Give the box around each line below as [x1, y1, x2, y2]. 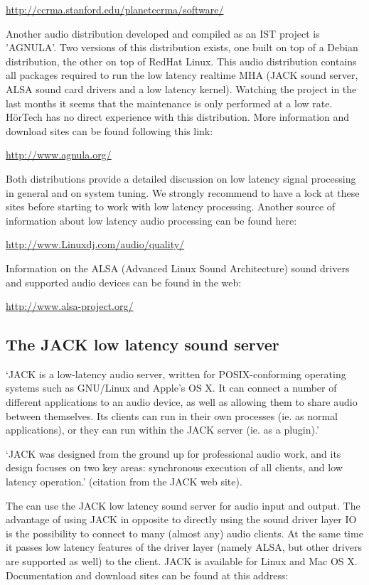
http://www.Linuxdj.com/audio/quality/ [6, 237, 185, 252]
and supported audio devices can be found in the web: [6, 274, 242, 289]
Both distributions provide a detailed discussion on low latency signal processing [6, 171, 356, 186]
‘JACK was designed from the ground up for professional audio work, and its [6, 446, 341, 461]
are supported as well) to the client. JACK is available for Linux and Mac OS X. [6, 554, 358, 569]
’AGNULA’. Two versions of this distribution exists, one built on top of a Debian [6, 40, 358, 55]
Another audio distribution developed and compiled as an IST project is [6, 26, 320, 41]
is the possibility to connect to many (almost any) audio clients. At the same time [6, 525, 363, 540]
